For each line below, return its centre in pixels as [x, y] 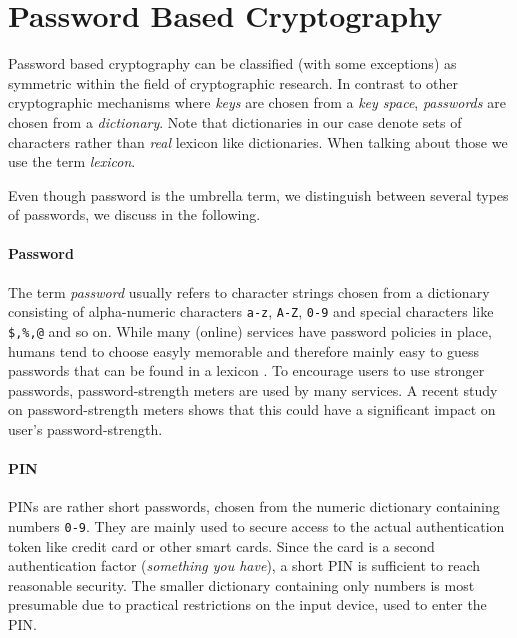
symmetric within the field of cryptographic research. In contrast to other [233, 82]
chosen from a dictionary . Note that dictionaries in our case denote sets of [235, 121]
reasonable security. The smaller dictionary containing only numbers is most [241, 584]
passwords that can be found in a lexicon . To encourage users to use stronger [246, 370]
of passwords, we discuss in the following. [134, 214]
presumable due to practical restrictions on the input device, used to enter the [247, 604]
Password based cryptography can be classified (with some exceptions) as [232, 63]
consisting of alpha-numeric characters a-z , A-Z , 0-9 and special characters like [251, 311]
